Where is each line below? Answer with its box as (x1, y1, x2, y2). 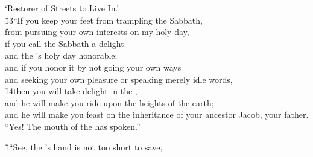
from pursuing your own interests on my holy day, (5, 25, 189, 38)
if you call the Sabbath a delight (5, 37, 124, 50)
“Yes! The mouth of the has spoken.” (5, 120, 141, 132)
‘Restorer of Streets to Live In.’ (5, 2, 119, 14)
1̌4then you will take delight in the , (5, 85, 138, 97)
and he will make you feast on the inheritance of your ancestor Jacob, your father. (5, 108, 309, 121)
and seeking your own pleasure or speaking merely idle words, (5, 72, 233, 85)
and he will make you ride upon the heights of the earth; (5, 96, 214, 109)
